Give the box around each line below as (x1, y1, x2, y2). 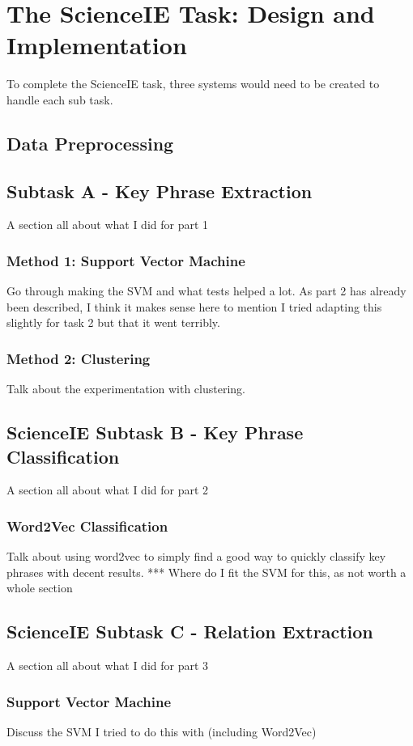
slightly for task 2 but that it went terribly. (6, 314, 220, 331)
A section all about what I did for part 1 (6, 216, 209, 233)
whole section (6, 579, 73, 596)
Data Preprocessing (6, 130, 174, 155)
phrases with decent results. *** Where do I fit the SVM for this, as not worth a (6, 563, 407, 580)
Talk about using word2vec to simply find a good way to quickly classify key (6, 548, 386, 565)
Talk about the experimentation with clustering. (6, 380, 245, 397)
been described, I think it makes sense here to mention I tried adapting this (6, 298, 382, 315)
